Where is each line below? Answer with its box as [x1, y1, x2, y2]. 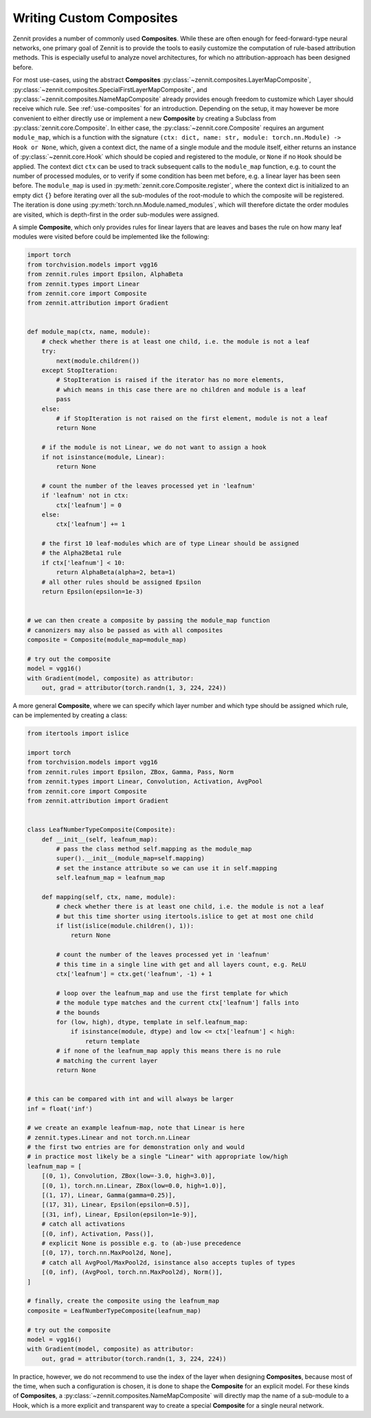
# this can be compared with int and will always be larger [27, 1095, 234, 1103]
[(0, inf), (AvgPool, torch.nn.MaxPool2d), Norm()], [41, 1268, 223, 1276]
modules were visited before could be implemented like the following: [12, 232, 210, 241]
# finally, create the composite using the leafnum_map [27, 1297, 220, 1305]
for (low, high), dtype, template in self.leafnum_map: [56, 1018, 249, 1026]
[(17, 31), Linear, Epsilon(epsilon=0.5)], [41, 1201, 190, 1209]
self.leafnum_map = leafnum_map [56, 874, 165, 882]
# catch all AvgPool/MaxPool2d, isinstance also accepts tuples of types [41, 1259, 295, 1266]
